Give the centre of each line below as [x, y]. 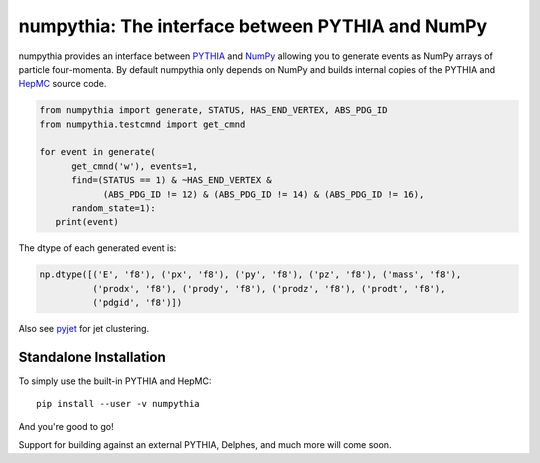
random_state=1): [114, 208]
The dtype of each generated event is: [97, 248]
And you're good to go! [66, 426]
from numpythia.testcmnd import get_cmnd [142, 124]
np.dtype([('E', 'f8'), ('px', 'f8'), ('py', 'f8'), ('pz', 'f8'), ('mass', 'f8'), [250, 274]
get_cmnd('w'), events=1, [135, 166]
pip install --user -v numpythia [118, 404]
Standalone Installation [92, 356]
